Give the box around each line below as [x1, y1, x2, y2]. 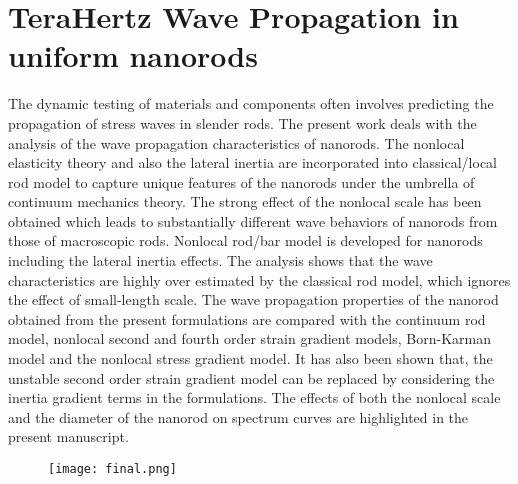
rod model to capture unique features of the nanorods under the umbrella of [8, 171, 475, 192]
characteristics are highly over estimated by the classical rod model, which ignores [8, 269, 511, 290]
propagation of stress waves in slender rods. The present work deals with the [8, 112, 477, 133]
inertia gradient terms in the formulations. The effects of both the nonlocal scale [8, 387, 501, 408]
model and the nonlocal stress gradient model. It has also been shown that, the [8, 348, 493, 369]
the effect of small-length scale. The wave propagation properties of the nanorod [8, 289, 499, 310]
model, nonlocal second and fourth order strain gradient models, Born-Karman [8, 328, 491, 349]
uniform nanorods [8, 35, 258, 76]
